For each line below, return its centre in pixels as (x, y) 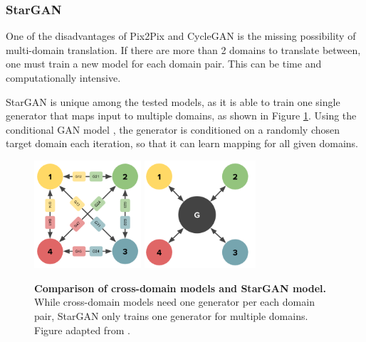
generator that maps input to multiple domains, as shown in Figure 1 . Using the (181, 116)
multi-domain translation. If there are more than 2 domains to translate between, (183, 49)
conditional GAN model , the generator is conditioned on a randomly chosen (173, 129)
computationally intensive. (63, 78)
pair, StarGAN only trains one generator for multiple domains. (171, 315)
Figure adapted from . (82, 330)
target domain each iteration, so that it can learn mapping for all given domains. (182, 143)
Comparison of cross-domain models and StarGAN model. (181, 288)
